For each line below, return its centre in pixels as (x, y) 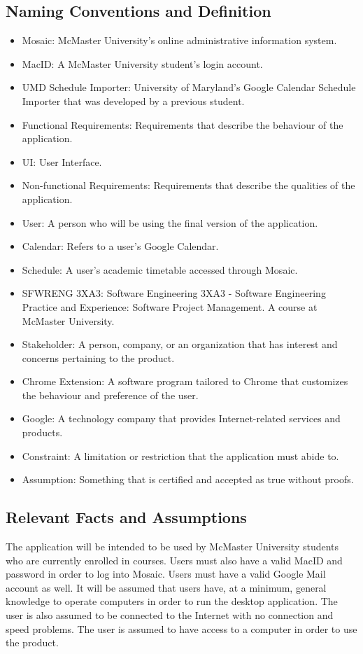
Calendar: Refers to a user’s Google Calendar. (120, 246)
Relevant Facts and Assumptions (126, 517)
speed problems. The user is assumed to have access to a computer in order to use (181, 628)
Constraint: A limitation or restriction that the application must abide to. (180, 455)
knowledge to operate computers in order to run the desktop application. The (172, 601)
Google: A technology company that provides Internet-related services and (181, 418)
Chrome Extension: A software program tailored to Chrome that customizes (185, 381)
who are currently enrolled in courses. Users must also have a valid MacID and (174, 560)
